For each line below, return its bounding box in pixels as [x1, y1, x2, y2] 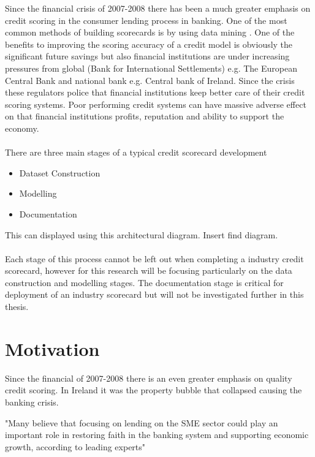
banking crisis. [5, 395, 59, 408]
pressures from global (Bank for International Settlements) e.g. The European [5, 61, 297, 74]
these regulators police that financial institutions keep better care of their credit [5, 86, 305, 99]
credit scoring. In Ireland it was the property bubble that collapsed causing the [5, 383, 302, 396]
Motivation [5, 336, 100, 361]
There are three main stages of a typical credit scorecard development [5, 146, 267, 159]
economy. [5, 121, 39, 134]
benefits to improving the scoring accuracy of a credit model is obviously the [5, 37, 293, 50]
